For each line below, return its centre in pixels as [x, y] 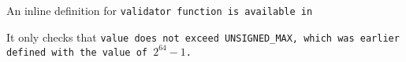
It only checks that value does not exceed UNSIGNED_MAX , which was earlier [203, 36]
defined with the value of [77, 52]
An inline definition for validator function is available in [160, 10]
